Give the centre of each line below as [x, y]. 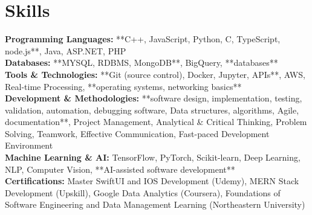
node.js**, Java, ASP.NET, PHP [66, 50]
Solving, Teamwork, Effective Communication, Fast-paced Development [137, 133]
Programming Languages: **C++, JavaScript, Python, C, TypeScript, [143, 39]
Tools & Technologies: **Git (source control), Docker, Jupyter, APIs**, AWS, [155, 74]
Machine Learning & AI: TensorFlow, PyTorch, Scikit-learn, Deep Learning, [153, 157]
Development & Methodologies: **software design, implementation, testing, [154, 98]
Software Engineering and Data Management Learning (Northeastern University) [155, 204]
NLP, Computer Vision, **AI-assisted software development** [120, 169]
